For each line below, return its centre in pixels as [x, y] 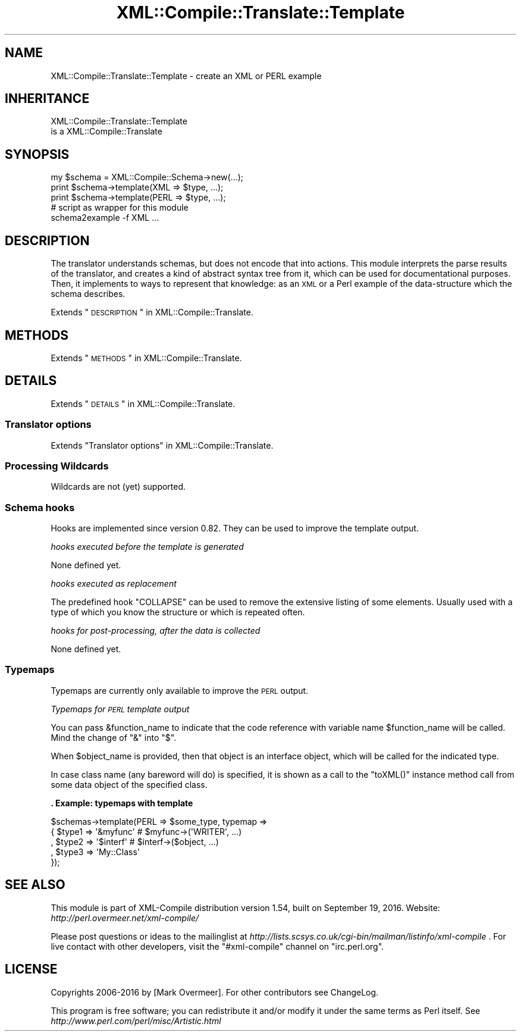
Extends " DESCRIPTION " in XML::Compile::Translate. [152, 312]
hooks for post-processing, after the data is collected [156, 631]
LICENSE [31, 969]
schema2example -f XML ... [105, 218]
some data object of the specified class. [129, 784]
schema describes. [88, 294]
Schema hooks [40, 507]
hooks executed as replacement [114, 584]
